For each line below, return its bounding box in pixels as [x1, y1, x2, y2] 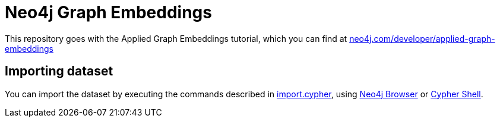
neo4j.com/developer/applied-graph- [349, 33, 495, 44]
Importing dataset [5, 64, 113, 79]
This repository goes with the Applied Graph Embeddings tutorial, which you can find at [5, 33, 347, 44]
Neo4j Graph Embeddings [5, 2, 212, 22]
